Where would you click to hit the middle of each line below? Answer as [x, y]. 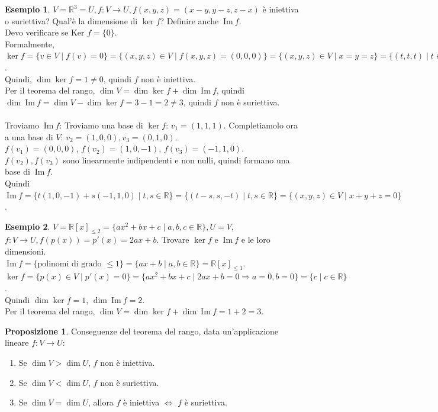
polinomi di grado [70, 264]
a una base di [29, 136]
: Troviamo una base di [101, 125]
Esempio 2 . [28, 226]
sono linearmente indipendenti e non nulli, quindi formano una [176, 160]
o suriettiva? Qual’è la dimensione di [71, 20]
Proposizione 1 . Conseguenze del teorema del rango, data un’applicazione [142, 331]
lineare [17, 342]
